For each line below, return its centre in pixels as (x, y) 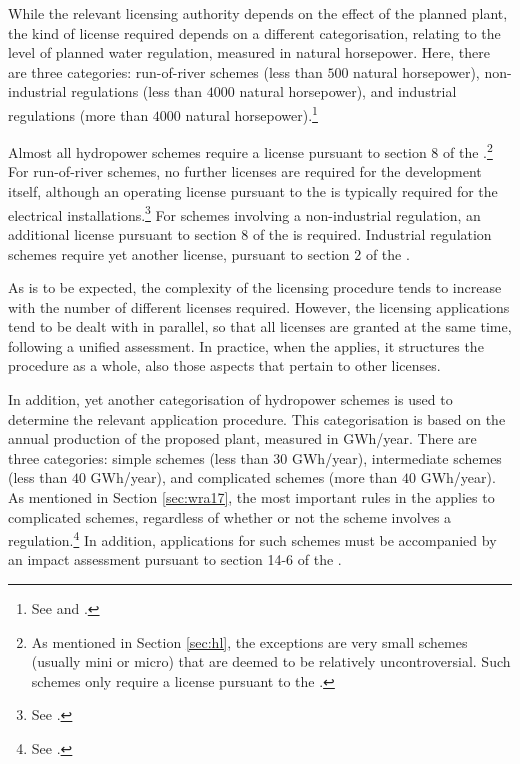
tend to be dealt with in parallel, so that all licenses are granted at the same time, (260, 326)
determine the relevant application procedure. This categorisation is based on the (257, 418)
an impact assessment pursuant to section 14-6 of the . (175, 559)
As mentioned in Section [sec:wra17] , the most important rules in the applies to (251, 497)
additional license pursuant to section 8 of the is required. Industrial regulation (250, 233)
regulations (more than (78, 114)
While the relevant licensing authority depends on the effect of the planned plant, (258, 13)
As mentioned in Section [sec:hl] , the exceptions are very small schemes (249, 641)
